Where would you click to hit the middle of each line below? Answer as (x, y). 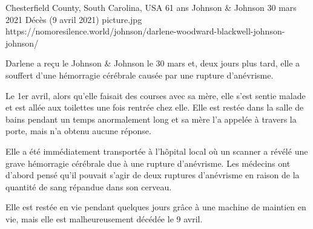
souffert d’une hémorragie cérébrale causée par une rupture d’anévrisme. (140, 75)
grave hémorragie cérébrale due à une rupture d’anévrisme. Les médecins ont (148, 163)
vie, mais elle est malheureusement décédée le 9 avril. (104, 218)
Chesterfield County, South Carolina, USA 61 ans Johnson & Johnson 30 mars (151, 7)
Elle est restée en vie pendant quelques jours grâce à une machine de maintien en (156, 207)
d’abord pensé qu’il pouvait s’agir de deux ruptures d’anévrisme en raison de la (153, 175)
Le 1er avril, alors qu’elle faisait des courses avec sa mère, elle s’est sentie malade (156, 95)
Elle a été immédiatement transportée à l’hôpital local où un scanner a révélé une (157, 151)
